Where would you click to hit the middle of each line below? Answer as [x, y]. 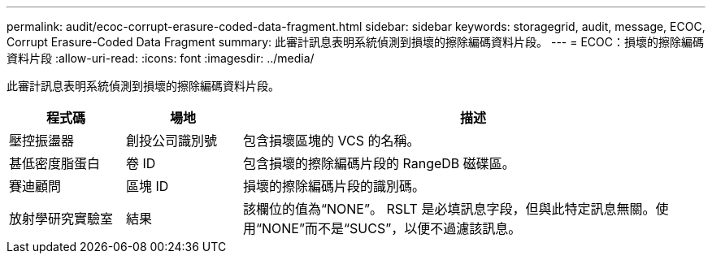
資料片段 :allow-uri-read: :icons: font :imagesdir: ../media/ [161, 58]
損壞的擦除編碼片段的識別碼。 [334, 186]
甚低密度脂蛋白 [55, 163]
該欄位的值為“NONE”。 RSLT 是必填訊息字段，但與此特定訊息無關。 [449, 209]
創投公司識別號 [171, 141]
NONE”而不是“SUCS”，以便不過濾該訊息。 [392, 228]
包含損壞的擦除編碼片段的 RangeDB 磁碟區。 [379, 163]
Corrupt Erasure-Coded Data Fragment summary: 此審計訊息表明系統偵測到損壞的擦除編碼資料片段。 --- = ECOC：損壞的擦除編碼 [356, 42]
